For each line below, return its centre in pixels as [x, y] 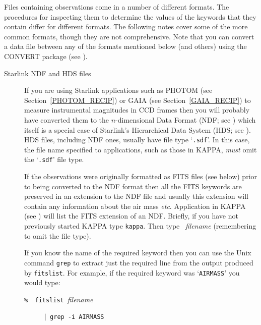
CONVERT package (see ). [46, 56]
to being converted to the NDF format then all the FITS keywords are [133, 186]
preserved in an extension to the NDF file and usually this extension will [136, 196]
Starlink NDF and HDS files [48, 73]
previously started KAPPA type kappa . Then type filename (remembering [140, 226]
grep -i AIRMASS [77, 317]
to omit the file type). [58, 235]
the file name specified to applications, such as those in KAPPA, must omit [141, 149]
